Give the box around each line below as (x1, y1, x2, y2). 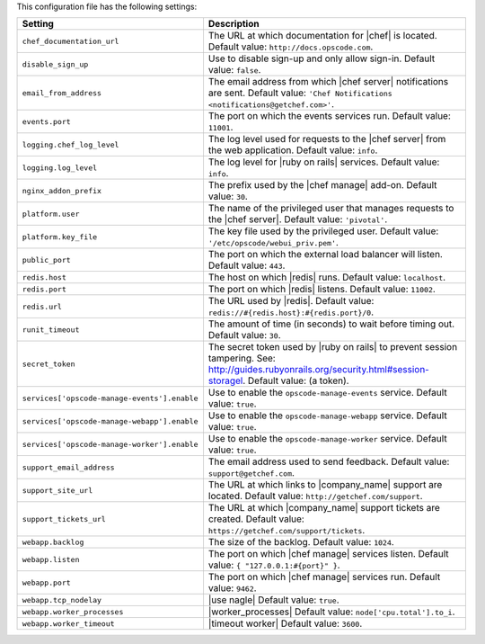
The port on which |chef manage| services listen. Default (207, 548, 449, 560)
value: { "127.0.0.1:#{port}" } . (207, 559, 340, 571)
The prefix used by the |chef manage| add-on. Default (207, 179, 437, 192)
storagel (207, 374, 243, 387)
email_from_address (22, 88, 102, 98)
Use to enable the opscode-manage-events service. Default (207, 387, 448, 399)
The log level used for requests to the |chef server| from (207, 133, 446, 146)
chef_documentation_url (22, 36, 119, 46)
